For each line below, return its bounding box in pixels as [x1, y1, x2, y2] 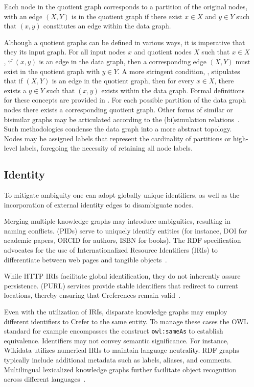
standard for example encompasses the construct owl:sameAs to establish [4, 326, 223, 336]
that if [4, 76, 23, 86]
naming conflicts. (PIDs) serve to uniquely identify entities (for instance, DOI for [4, 225, 247, 235]
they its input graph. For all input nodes [4, 47, 126, 57]
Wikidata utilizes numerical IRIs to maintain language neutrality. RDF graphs [4, 345, 239, 355]
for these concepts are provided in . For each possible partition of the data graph [4, 95, 246, 105]
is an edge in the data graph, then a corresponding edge [39, 56, 207, 66]
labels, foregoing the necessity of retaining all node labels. [19, 143, 192, 153]
